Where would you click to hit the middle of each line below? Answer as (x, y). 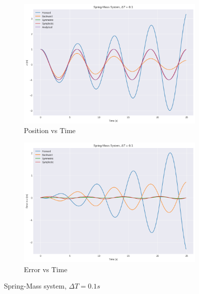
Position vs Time (50, 130)
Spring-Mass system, (35, 286)
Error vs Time (46, 269)
